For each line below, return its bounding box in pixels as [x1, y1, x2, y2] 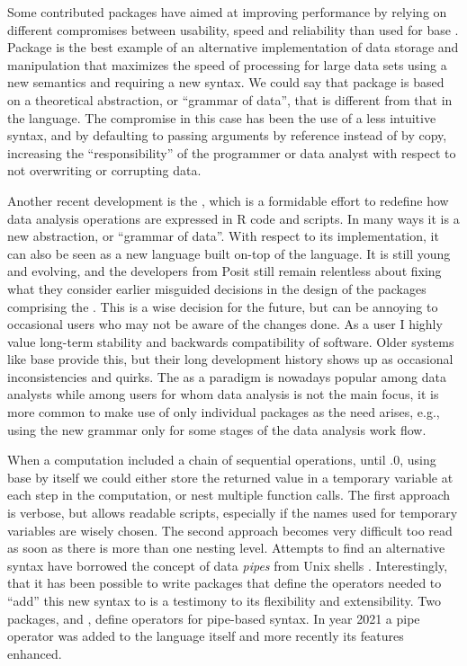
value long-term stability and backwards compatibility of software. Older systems [7, 332, 454, 351]
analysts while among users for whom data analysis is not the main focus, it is [7, 385, 439, 404]
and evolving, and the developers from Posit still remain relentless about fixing [7, 262, 442, 280]
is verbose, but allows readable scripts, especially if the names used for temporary [7, 503, 458, 522]
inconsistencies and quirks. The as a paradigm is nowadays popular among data [7, 367, 446, 386]
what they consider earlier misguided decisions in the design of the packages [7, 279, 427, 297]
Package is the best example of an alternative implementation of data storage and [7, 38, 459, 57]
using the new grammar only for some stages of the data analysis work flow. [7, 420, 427, 439]
